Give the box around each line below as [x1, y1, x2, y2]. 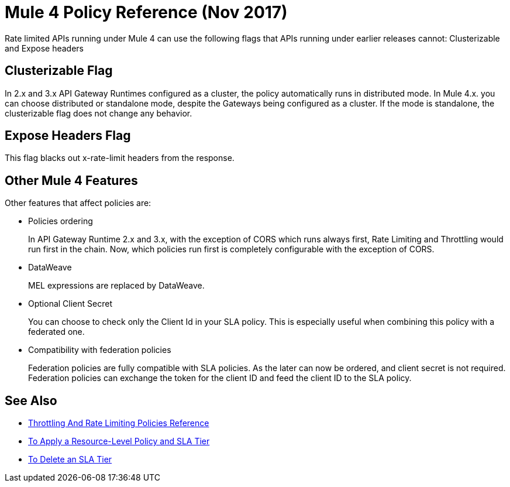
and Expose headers [5, 43, 84, 53]
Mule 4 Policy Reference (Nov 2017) [5, 2, 288, 22]
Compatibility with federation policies [28, 345, 171, 355]
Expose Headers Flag [5, 128, 131, 143]
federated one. [28, 327, 85, 337]
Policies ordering [28, 216, 93, 227]
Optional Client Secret [28, 299, 112, 309]
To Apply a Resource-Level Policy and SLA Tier [28, 436, 210, 447]
